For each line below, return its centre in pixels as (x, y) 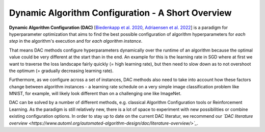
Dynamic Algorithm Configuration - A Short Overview (120, 13)
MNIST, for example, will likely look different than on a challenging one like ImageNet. (95, 94)
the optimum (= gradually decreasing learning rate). (61, 71)
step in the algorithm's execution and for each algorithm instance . (76, 41)
